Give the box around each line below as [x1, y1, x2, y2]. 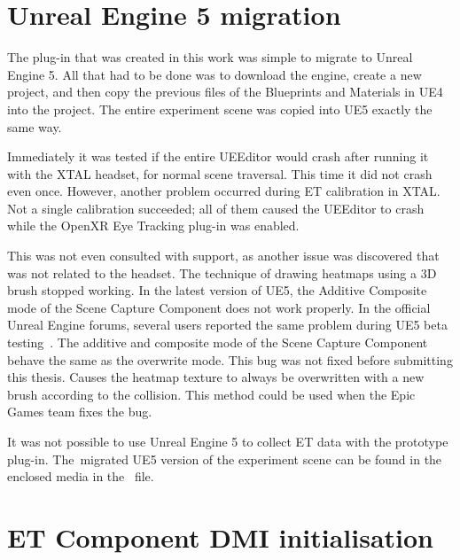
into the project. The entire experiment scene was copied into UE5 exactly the [7, 99, 433, 118]
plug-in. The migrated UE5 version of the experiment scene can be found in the [7, 449, 442, 468]
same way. [7, 117, 62, 136]
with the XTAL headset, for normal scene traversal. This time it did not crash [7, 164, 433, 183]
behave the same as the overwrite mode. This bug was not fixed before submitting [7, 350, 453, 369]
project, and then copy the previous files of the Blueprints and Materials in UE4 [7, 82, 443, 101]
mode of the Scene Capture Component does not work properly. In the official [7, 298, 431, 316]
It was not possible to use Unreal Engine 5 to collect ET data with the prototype [7, 432, 448, 450]
